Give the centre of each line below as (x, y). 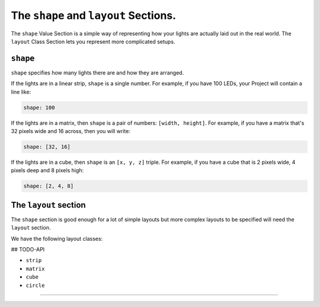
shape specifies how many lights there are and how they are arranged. (97, 72)
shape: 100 (39, 107)
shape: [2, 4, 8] (49, 186)
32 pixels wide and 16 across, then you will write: (71, 131)
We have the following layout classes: (57, 238)
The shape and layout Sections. (94, 15)
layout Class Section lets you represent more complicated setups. (93, 41)
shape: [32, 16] (47, 147)
